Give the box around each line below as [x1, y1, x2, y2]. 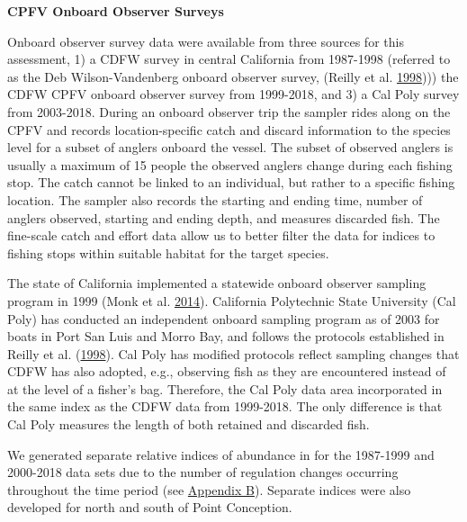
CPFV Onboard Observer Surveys [7, 2, 224, 20]
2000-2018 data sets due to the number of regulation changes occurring [7, 463, 399, 481]
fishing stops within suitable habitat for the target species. [7, 243, 329, 262]
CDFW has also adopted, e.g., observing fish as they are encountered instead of [7, 362, 446, 381]
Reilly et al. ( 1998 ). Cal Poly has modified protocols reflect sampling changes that [7, 344, 460, 363]
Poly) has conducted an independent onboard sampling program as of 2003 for [7, 309, 440, 328]
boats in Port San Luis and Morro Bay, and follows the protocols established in [7, 327, 445, 346]
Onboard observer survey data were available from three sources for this [7, 31, 404, 50]
